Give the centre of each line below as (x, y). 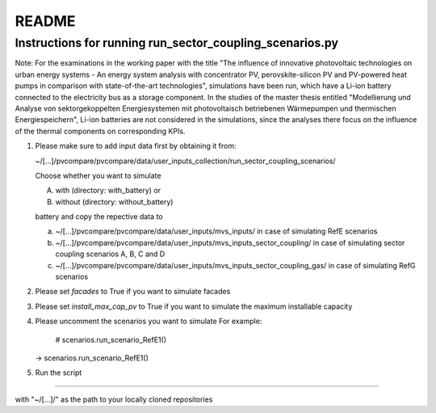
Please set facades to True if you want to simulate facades (133, 292)
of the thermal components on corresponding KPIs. (100, 131)
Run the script (59, 373)
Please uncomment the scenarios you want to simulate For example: (149, 321)
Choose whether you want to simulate (98, 175)
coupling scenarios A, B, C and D (110, 254)
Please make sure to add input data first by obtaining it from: (136, 146)
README (45, 21)
